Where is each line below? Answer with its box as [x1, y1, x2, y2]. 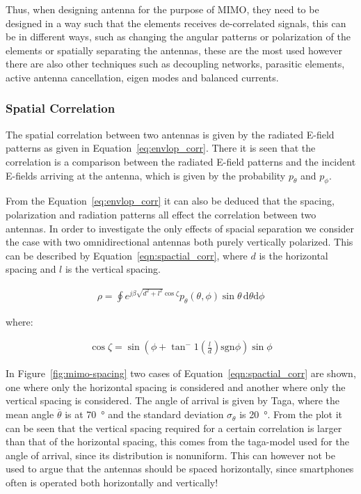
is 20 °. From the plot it [239, 407, 343, 422]
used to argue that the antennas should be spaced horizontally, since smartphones [6, 461, 354, 476]
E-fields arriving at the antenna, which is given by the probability [6, 168, 286, 182]
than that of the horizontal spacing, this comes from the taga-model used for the [6, 434, 349, 449]
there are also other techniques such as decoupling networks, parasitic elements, [6, 56, 345, 71]
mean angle [6, 407, 54, 422]
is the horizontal [259, 248, 328, 262]
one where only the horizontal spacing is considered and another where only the [6, 379, 346, 394]
